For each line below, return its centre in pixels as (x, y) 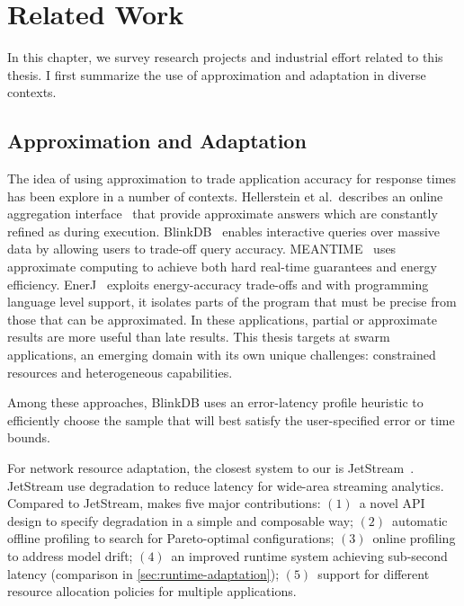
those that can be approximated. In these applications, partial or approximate (222, 319)
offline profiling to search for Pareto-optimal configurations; (171, 538)
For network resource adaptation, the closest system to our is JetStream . (211, 468)
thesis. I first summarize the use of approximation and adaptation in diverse (217, 74)
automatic (420, 520)
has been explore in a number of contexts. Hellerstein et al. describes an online (225, 196)
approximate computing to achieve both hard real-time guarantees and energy (222, 267)
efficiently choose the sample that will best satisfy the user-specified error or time (231, 419)
